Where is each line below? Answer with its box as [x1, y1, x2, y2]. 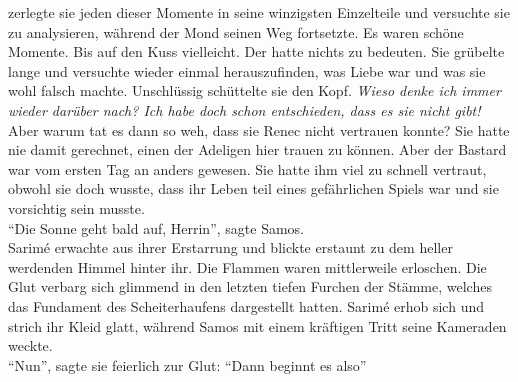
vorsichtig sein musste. [8, 197, 145, 218]
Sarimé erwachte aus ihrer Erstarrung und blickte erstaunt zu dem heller [8, 237, 453, 258]
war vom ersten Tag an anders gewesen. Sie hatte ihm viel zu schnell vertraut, [8, 158, 487, 179]
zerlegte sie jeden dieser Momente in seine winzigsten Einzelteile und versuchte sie [8, 2, 510, 22]
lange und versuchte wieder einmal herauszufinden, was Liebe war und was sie [8, 60, 486, 81]
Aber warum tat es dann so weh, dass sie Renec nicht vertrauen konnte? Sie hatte [8, 119, 510, 140]
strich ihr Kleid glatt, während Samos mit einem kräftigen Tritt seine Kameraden [8, 315, 507, 336]
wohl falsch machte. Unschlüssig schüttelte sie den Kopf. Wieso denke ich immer [8, 80, 501, 101]
